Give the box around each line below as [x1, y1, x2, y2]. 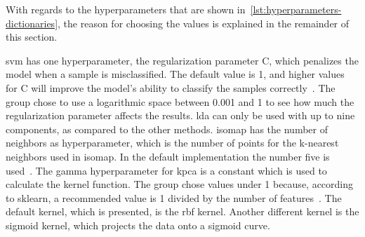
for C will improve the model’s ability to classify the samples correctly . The [6, 80, 336, 95]
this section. [6, 29, 58, 44]
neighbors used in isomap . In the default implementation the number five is [6, 149, 330, 163]
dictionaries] [6, 15, 58, 30]
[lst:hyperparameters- [250, 2, 342, 16]
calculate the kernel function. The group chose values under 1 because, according [6, 177, 354, 191]
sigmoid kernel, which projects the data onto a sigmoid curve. [6, 217, 270, 232]
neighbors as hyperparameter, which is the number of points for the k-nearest [6, 135, 339, 150]
